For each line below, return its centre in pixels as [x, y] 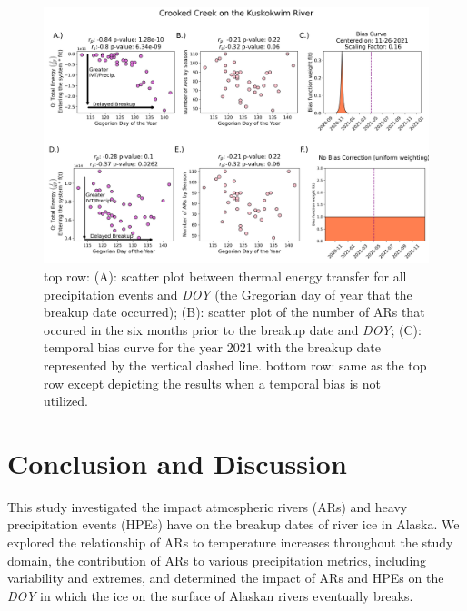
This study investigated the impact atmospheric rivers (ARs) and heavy [208, 506]
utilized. [66, 401]
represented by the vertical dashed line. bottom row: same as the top [235, 365]
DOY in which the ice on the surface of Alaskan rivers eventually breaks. [210, 595]
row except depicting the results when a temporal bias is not [213, 383]
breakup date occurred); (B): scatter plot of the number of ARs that [234, 312]
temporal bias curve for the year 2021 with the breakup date [212, 347]
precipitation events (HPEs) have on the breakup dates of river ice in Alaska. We [233, 524]
